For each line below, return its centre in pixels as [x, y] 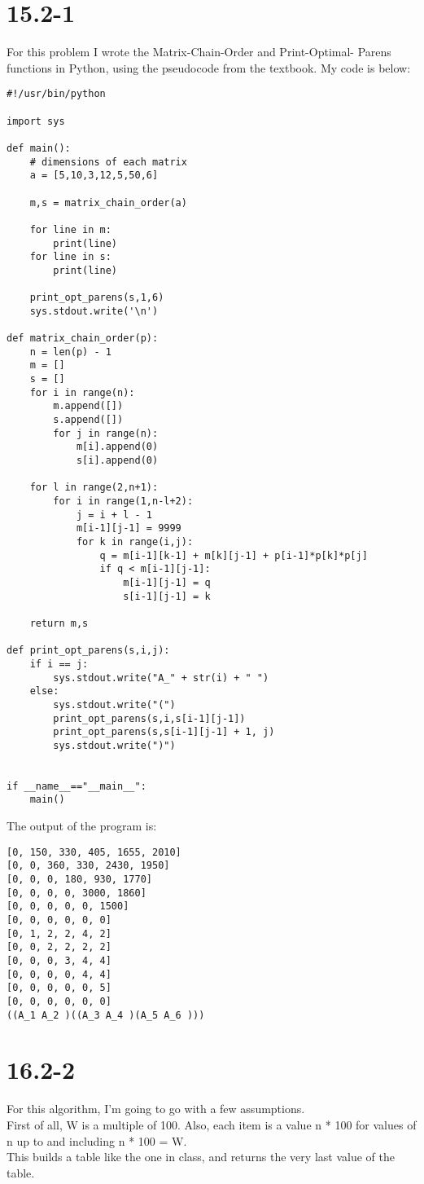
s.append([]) [88, 420]
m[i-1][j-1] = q [167, 582]
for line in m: [70, 229]
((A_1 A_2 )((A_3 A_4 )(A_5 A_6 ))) [106, 1015]
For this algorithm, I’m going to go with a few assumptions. [156, 1109]
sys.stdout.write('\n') [94, 311]
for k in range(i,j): [135, 541]
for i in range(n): [82, 392]
